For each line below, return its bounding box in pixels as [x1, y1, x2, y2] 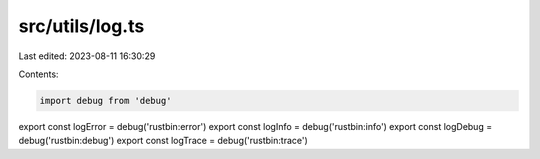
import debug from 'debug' [39, 95, 172, 106]
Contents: [18, 68, 59, 80]
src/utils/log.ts [18, 15, 145, 37]
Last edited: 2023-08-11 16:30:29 [18, 50, 156, 62]
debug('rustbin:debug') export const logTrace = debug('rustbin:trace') [18, 135, 309, 147]
